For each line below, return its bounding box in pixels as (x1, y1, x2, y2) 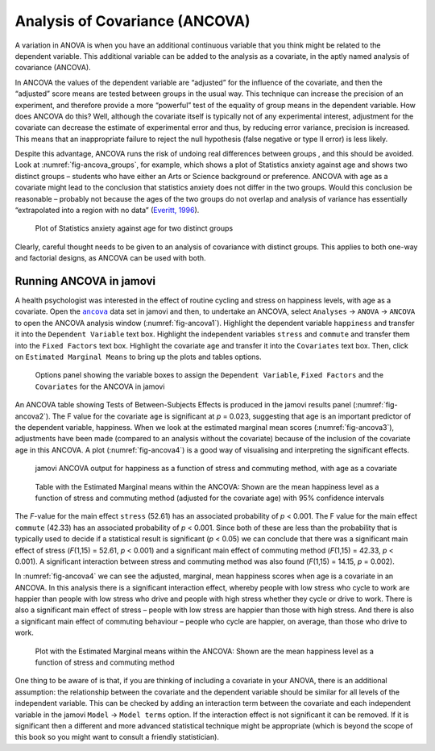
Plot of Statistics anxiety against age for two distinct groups (35, 223, 234, 233)
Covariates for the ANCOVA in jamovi (35, 382, 165, 391)
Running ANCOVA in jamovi (14, 274, 156, 288)
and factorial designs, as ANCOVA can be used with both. (14, 253, 206, 263)
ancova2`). (14, 411, 52, 421)
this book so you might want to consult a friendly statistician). (14, 732, 219, 742)
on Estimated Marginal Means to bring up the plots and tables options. (14, 352, 262, 362)
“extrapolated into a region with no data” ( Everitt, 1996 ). (14, 206, 200, 215)
